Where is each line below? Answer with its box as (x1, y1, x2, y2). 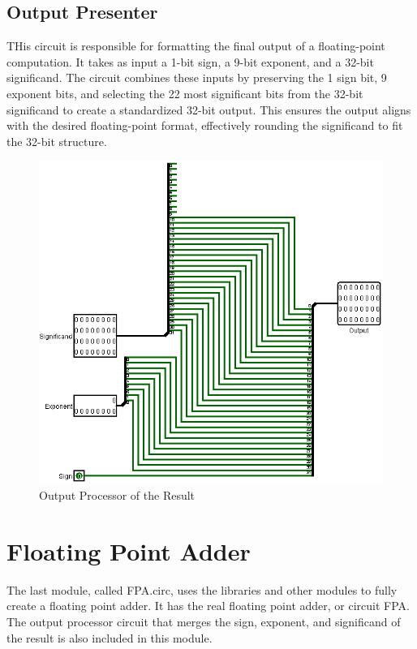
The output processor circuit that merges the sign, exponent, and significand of (6, 612, 401, 630)
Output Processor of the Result (39, 487, 196, 504)
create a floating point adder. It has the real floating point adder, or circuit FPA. (6, 597, 410, 614)
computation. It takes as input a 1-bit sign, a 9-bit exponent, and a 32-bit (6, 53, 374, 70)
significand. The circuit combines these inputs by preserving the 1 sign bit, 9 (6, 69, 387, 86)
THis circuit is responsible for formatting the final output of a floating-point (6, 37, 385, 54)
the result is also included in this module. (6, 629, 213, 646)
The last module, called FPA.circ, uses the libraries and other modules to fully (6, 581, 398, 598)
